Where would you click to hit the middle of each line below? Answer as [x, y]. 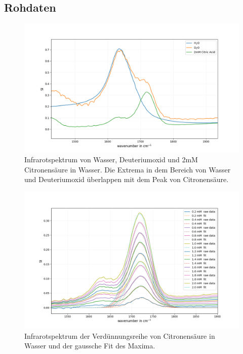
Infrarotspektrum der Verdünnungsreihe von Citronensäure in [120, 335]
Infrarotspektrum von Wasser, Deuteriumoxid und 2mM [111, 160]
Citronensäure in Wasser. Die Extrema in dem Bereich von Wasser [128, 169]
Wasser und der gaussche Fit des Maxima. [90, 346]
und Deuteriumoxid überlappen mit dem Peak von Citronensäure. [127, 179]
